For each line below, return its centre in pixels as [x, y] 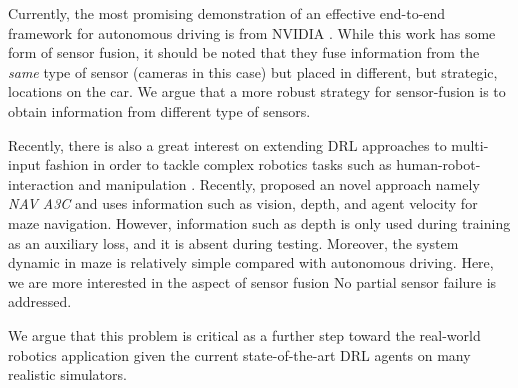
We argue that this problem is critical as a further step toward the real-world [244, 334]
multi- [470, 144]
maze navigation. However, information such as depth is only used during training [259, 222]
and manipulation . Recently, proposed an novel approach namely [279, 183]
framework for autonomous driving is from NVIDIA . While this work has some [252, 32]
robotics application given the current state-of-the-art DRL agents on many [239, 354]
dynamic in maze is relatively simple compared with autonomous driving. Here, [251, 262]
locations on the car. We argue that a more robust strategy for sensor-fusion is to [257, 91]
